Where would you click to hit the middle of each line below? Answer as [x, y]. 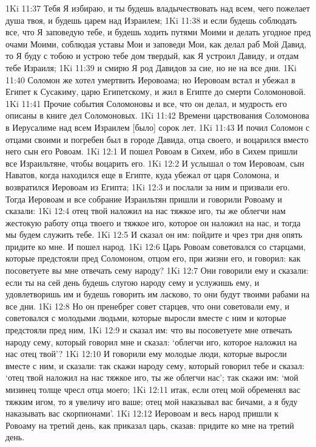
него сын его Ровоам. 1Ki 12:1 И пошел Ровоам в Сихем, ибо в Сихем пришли [152, 151]
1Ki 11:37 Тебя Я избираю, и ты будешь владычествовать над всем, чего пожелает [158, 8]
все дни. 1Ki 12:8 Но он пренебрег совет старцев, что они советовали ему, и [148, 306]
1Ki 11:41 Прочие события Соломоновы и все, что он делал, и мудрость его [146, 103]
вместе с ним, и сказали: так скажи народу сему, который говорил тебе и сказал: [155, 365]
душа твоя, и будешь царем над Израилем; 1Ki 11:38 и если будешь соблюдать [151, 20]
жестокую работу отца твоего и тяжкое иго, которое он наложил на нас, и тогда [153, 222]
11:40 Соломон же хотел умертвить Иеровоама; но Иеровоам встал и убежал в [150, 79]
